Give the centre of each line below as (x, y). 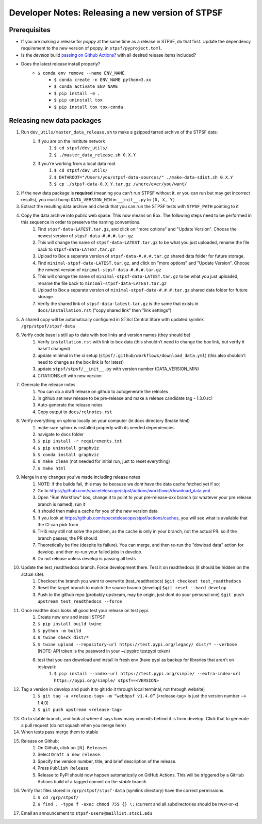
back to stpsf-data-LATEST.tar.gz (76, 249)
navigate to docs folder (61, 434)
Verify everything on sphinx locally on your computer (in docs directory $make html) (106, 421)
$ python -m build (59, 631)
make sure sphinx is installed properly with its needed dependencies (106, 427)
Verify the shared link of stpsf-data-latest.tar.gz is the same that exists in (118, 304)
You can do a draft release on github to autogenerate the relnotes (103, 391)
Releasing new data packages (55, 121)
